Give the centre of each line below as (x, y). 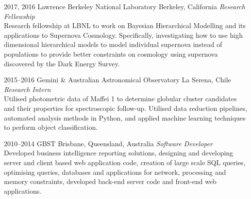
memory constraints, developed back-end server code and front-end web (110, 181)
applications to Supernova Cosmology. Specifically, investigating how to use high (123, 35)
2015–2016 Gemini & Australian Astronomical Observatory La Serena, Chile (117, 80)
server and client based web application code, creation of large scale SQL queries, (125, 162)
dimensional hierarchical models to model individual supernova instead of (113, 44)
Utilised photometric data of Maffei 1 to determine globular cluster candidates (120, 99)
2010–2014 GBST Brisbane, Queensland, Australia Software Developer (108, 143)
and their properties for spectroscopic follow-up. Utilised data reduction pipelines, (126, 108)
